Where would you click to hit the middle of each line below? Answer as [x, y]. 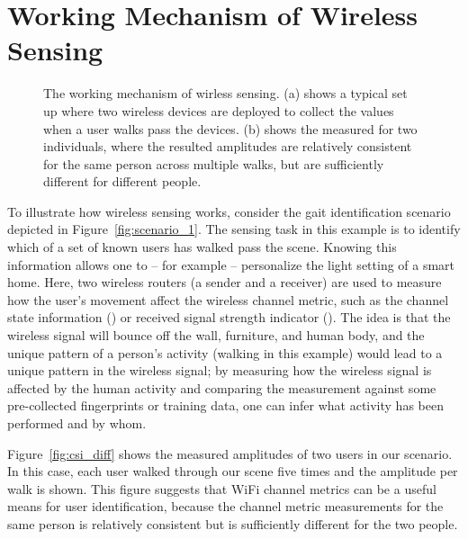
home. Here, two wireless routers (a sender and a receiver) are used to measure [225, 282]
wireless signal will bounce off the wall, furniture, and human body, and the [216, 335]
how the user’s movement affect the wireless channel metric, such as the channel [228, 299]
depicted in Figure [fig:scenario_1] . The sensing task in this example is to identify [234, 229]
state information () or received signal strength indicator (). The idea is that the [229, 317]
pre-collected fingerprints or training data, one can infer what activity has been [225, 405]
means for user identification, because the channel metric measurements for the [225, 506]
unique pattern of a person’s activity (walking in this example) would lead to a [225, 352]
